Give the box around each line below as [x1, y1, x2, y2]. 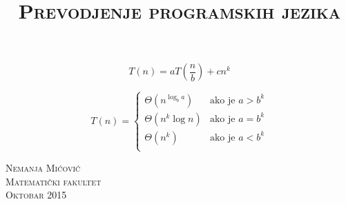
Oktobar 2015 [6, 187, 67, 202]
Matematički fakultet [6, 174, 102, 188]
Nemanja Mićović [6, 160, 81, 174]
